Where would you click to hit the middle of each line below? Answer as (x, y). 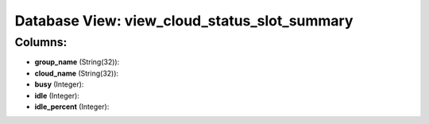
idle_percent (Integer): (72, 107)
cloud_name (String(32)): (77, 73)
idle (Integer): (57, 95)
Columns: (41, 42)
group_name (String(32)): (77, 62)
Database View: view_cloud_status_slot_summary (184, 21)
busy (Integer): (59, 84)
